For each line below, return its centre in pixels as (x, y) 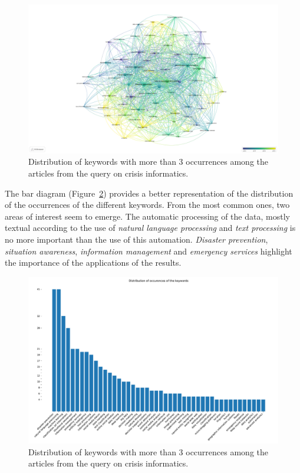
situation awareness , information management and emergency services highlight (149, 251)
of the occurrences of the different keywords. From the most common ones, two (147, 205)
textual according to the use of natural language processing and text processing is (150, 228)
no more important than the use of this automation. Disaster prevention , (136, 239)
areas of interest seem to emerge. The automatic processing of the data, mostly (147, 216)
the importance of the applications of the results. (93, 262)
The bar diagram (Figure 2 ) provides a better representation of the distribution (149, 193)
